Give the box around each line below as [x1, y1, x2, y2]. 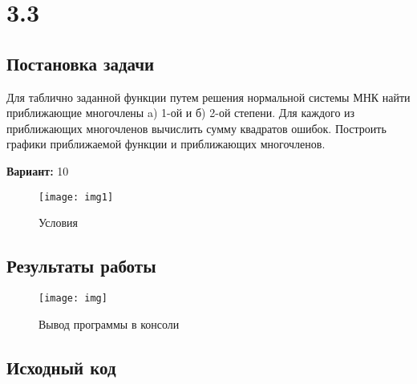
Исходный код [6, 354, 116, 379]
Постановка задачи [6, 51, 155, 75]
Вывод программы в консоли [38, 315, 180, 332]
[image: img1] [38, 191, 114, 203]
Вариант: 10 [6, 162, 69, 179]
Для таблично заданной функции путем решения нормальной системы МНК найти [6, 88, 411, 105]
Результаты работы [6, 253, 156, 278]
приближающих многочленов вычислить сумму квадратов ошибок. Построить [6, 119, 387, 136]
